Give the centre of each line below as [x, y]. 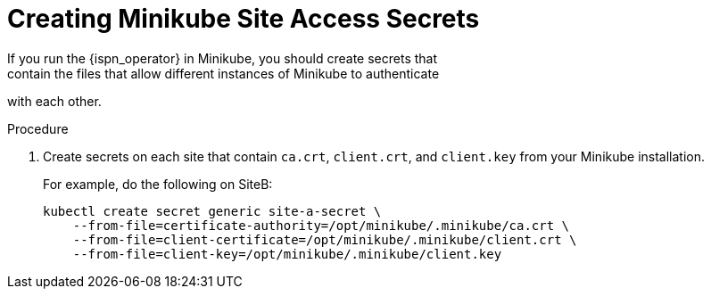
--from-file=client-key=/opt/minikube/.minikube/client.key [287, 254]
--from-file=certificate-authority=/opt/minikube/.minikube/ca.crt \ [321, 225]
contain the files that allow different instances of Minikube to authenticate [223, 73]
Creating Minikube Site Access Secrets [244, 19]
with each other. [54, 101]
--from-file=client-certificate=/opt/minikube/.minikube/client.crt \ [325, 239]
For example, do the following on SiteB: [158, 184]
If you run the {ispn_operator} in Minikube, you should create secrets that [223, 58]
